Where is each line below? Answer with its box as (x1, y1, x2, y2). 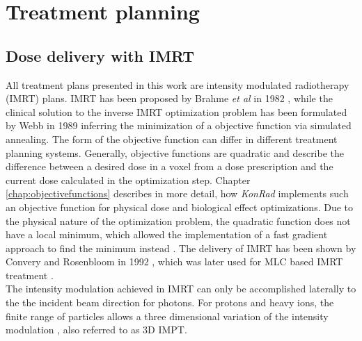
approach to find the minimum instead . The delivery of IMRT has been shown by (6, 240, 356, 255)
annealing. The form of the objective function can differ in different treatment (6, 131, 338, 146)
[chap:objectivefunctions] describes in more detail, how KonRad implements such (6, 186, 349, 201)
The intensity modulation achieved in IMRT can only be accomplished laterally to (6, 281, 356, 296)
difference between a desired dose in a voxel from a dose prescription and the (6, 159, 333, 174)
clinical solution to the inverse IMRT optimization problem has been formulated (6, 104, 347, 119)
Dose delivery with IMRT (6, 44, 195, 66)
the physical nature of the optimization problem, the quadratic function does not (6, 213, 351, 228)
